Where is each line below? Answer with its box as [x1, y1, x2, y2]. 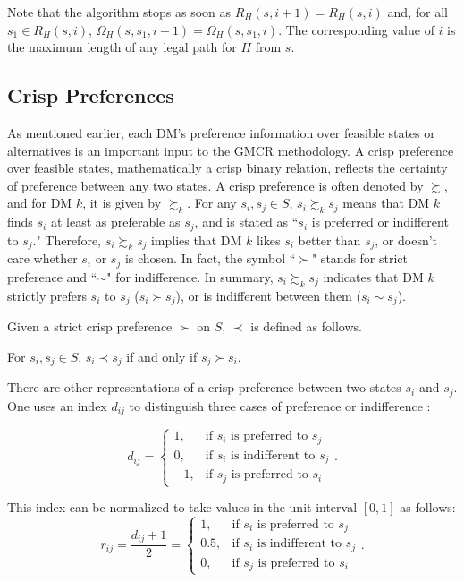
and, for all [387, 3, 448, 21]
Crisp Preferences [7, 81, 174, 109]
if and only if [126, 347, 198, 365]
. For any [187, 193, 237, 212]
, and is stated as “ [194, 212, 299, 231]
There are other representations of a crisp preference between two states [7, 378, 401, 397]
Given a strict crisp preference [7, 317, 173, 336]
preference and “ [7, 267, 97, 286]
